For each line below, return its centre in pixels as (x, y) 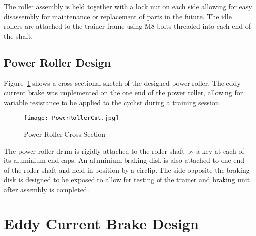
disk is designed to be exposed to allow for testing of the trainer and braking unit (127, 179)
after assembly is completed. (47, 189)
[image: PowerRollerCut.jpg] (71, 118)
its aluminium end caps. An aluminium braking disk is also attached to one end (124, 160)
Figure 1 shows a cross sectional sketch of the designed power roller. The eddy (122, 83)
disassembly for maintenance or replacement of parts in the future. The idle (118, 16)
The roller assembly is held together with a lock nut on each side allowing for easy (128, 6)
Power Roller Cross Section (64, 134)
